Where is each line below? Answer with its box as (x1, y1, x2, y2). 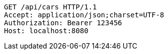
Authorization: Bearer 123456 (4, 19, 122, 27)
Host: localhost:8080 (4, 27, 88, 35)
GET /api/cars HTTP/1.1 (4, 3, 97, 11)
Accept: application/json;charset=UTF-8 (4, 11, 164, 19)
